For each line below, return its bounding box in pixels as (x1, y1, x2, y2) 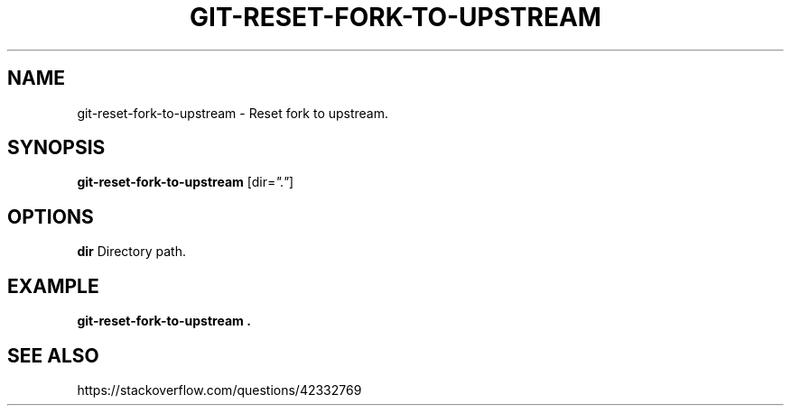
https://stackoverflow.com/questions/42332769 (77, 381, 362, 398)
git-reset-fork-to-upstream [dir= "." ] (77, 174, 294, 190)
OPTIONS (7, 205, 94, 228)
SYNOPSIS (7, 136, 106, 160)
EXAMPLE (7, 274, 99, 298)
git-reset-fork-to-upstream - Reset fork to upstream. (77, 105, 389, 121)
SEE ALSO (7, 344, 99, 367)
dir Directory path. (77, 243, 186, 260)
